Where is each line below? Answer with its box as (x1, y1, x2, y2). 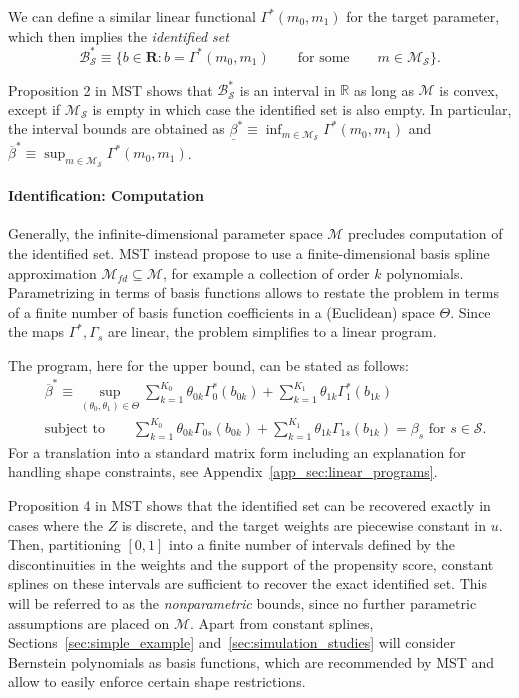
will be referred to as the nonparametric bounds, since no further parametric (8, 592, 477, 613)
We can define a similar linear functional (8, 6, 256, 26)
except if (8, 98, 61, 119)
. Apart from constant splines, (190, 612, 374, 633)
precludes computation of (348, 223, 503, 244)
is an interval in (239, 79, 336, 100)
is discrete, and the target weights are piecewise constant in (121, 514, 486, 535)
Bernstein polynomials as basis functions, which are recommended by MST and (8, 651, 495, 672)
